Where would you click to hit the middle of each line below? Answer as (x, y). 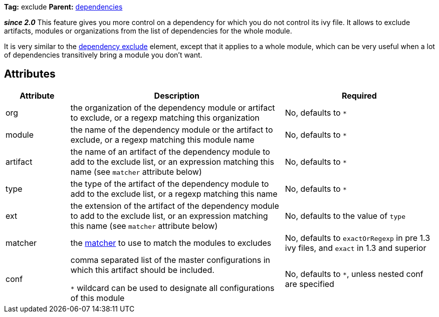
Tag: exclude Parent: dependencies (63, 7)
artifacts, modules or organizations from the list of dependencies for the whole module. (148, 31)
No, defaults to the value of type (345, 216)
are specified (309, 284)
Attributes (30, 74)
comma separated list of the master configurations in (170, 260)
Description (177, 95)
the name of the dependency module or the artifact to (172, 129)
